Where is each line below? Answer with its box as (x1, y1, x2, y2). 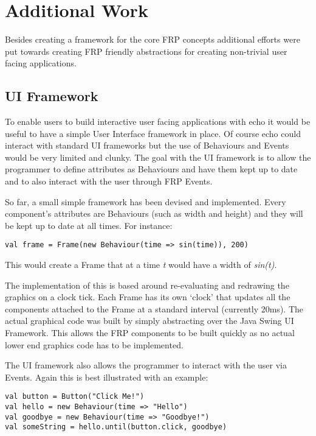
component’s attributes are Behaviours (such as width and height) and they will (5, 207, 303, 220)
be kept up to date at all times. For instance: (5, 219, 173, 231)
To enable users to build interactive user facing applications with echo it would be (5, 115, 311, 128)
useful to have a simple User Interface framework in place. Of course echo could (5, 127, 301, 139)
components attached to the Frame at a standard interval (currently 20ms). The (5, 302, 303, 315)
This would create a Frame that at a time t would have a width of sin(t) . (5, 258, 277, 271)
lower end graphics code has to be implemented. (5, 338, 184, 351)
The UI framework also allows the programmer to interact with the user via (5, 359, 287, 371)
